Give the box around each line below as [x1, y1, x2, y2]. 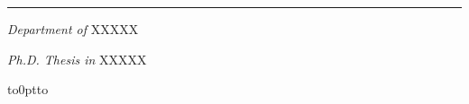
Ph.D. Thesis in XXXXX [7, 49, 147, 68]
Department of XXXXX [7, 20, 139, 38]
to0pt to [7, 80, 49, 99]
